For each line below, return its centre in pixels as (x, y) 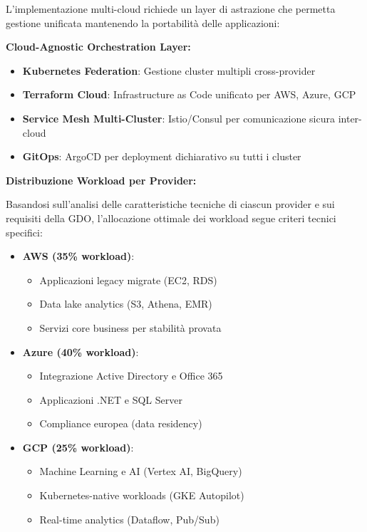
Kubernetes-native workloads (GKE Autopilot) (142, 495)
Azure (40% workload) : (81, 351)
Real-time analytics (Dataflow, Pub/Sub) (129, 519)
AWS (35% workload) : (78, 256)
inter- (350, 118)
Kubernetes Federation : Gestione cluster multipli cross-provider (169, 70)
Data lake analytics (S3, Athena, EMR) (126, 304)
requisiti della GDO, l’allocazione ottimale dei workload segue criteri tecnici (171, 218)
